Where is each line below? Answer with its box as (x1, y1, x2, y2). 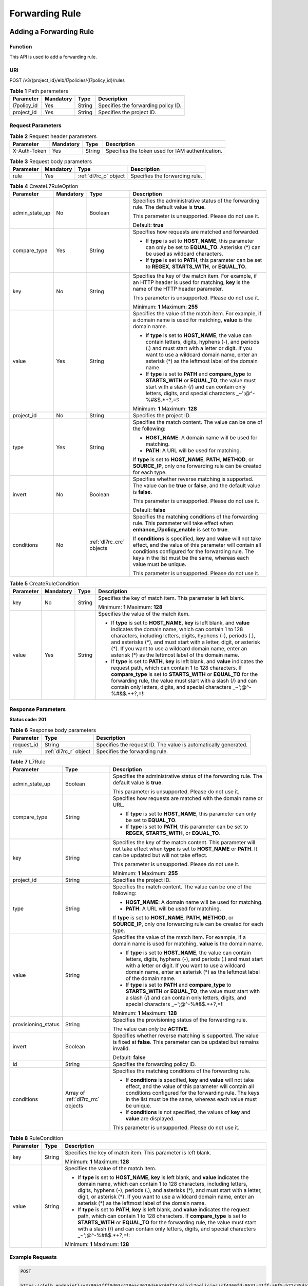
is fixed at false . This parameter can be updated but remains (112, 1039, 259, 1046)
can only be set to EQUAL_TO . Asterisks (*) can (145, 244, 261, 251)
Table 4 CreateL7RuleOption (9, 183, 79, 190)
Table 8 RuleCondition (9, 1134, 64, 1141)
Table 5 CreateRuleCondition (9, 580, 80, 587)
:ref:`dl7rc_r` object (44, 747, 91, 755)
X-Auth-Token (12, 147, 47, 154)
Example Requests (9, 1254, 57, 1261)
